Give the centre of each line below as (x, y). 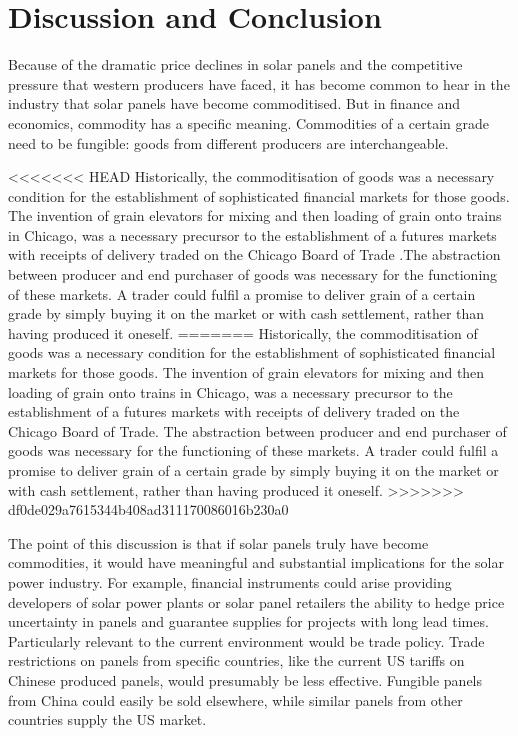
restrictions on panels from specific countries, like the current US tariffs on (236, 660)
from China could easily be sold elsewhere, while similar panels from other (235, 699)
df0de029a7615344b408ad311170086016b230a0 (148, 509)
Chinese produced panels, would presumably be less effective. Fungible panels (245, 679)
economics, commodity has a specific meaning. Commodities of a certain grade (248, 122)
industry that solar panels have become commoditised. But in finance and (234, 103)
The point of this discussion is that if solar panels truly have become (218, 542)
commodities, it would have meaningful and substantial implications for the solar (256, 562)
